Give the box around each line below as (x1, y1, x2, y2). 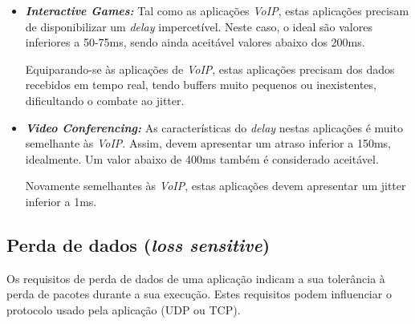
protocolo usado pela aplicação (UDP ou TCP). (6, 301, 241, 318)
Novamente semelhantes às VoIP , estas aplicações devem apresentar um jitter (25, 177, 406, 194)
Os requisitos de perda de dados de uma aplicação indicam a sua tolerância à (6, 269, 385, 286)
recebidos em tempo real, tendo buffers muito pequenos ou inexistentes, (25, 76, 376, 93)
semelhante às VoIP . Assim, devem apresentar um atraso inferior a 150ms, (25, 135, 391, 152)
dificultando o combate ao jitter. (25, 91, 185, 108)
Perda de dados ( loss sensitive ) (6, 232, 271, 257)
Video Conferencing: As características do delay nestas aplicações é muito (25, 119, 403, 136)
